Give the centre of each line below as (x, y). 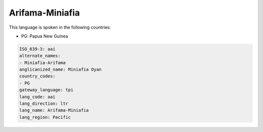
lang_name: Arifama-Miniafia (54, 110)
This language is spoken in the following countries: (60, 27)
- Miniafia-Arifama (42, 63)
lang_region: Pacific (45, 117)
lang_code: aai (37, 97)
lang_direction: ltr (44, 104)
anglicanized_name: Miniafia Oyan (60, 70)
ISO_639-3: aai (37, 49)
